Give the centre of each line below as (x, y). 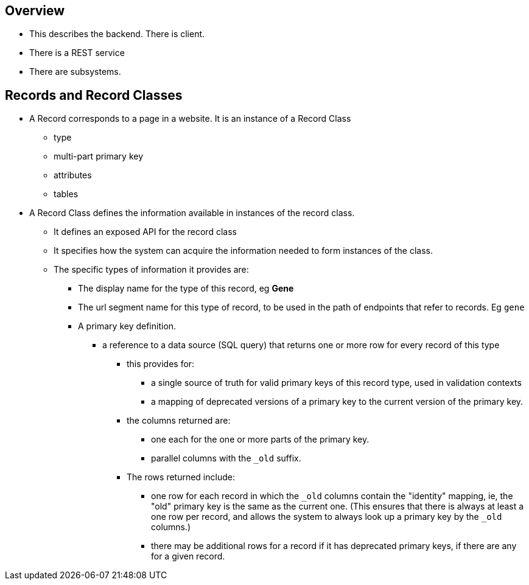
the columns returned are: (179, 421)
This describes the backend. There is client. (117, 34)
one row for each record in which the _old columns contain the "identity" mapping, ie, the (332, 496)
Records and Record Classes (94, 95)
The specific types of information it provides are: (151, 270)
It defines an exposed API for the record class (145, 232)
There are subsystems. (75, 72)
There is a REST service (77, 53)
